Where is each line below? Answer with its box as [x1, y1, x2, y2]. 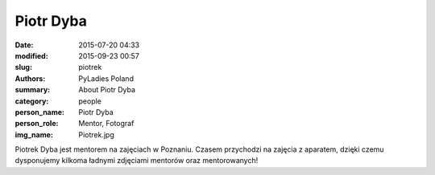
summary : [14, 85, 51, 95]
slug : [14, 63, 32, 72]
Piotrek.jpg [78, 129, 114, 140]
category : [14, 96, 49, 106]
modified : [14, 51, 48, 60]
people [78, 96, 102, 106]
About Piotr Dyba [78, 85, 136, 95]
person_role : [14, 119, 59, 128]
